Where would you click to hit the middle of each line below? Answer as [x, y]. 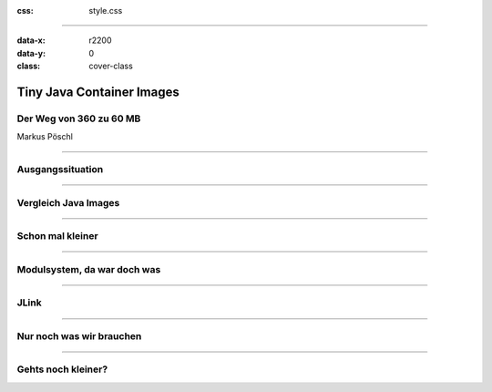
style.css [106, 10]
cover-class [111, 66]
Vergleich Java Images [68, 202]
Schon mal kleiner [58, 236]
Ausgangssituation [60, 170]
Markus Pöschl [45, 137]
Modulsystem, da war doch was [89, 269]
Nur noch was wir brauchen [79, 335]
